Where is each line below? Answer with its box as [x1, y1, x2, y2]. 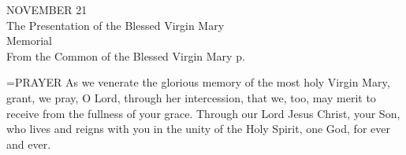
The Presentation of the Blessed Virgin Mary [6, 17, 225, 33]
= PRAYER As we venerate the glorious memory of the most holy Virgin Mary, [6, 74, 390, 90]
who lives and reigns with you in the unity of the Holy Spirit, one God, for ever [6, 120, 390, 137]
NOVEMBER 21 [6, 2, 88, 17]
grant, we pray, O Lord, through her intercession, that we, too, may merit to [6, 89, 376, 105]
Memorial [6, 32, 52, 49]
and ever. [6, 135, 51, 152]
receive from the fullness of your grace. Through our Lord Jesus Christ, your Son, [6, 105, 400, 121]
